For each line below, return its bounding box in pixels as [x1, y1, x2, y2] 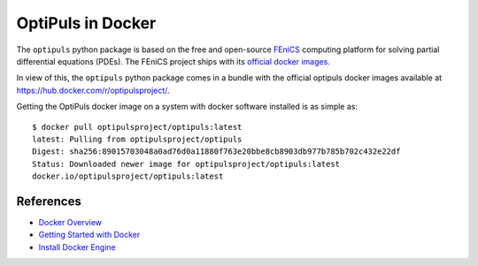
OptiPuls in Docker [16, 13, 157, 33]
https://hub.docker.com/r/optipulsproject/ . [16, 85, 170, 95]
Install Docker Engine [38, 241, 116, 252]
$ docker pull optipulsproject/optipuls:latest [32, 122, 243, 132]
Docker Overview [38, 217, 102, 227]
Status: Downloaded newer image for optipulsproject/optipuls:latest [32, 159, 341, 169]
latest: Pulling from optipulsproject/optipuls [32, 133, 243, 144]
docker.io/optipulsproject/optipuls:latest [32, 171, 224, 181]
